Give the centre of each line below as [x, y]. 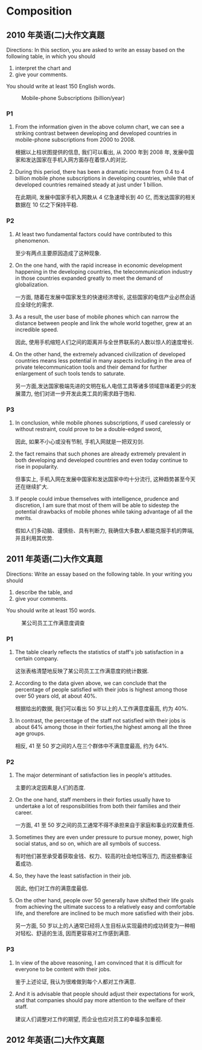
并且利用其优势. [34, 538]
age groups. [30, 733]
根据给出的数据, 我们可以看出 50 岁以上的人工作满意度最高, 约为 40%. [102, 708]
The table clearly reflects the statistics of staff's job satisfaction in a [99, 652]
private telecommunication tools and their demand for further [91, 367]
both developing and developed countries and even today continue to [101, 460]
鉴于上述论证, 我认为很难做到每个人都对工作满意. [75, 982]
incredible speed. [36, 329]
